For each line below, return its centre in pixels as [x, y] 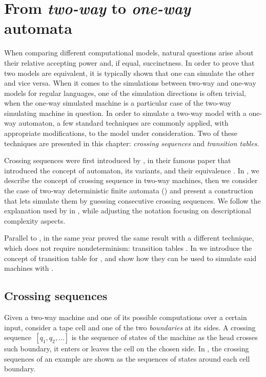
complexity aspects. [35, 220]
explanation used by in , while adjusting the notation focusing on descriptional [128, 211]
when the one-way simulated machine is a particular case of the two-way [118, 103]
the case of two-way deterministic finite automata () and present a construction [129, 191]
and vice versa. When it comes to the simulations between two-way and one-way [130, 83]
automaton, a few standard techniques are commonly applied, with [124, 123]
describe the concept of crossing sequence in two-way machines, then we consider [131, 180]
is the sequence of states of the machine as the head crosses [165, 337]
